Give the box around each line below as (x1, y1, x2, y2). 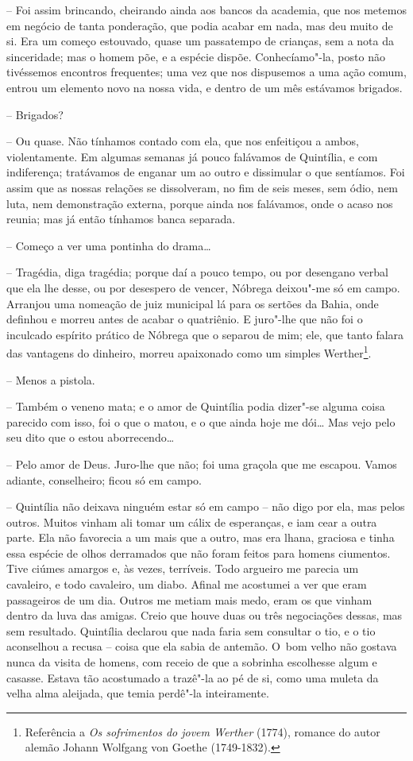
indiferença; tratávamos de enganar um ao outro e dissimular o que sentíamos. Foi (6, 164, 405, 180)
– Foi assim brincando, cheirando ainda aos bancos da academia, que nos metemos (6, 2, 407, 17)
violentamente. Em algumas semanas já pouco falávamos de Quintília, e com (6, 148, 378, 164)
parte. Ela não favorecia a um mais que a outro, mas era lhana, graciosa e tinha (6, 529, 395, 546)
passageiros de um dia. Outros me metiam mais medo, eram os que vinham (6, 591, 372, 608)
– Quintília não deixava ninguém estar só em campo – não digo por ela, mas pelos (6, 498, 405, 515)
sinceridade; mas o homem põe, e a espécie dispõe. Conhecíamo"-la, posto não (6, 48, 385, 64)
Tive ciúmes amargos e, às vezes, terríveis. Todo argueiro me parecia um (6, 560, 359, 577)
